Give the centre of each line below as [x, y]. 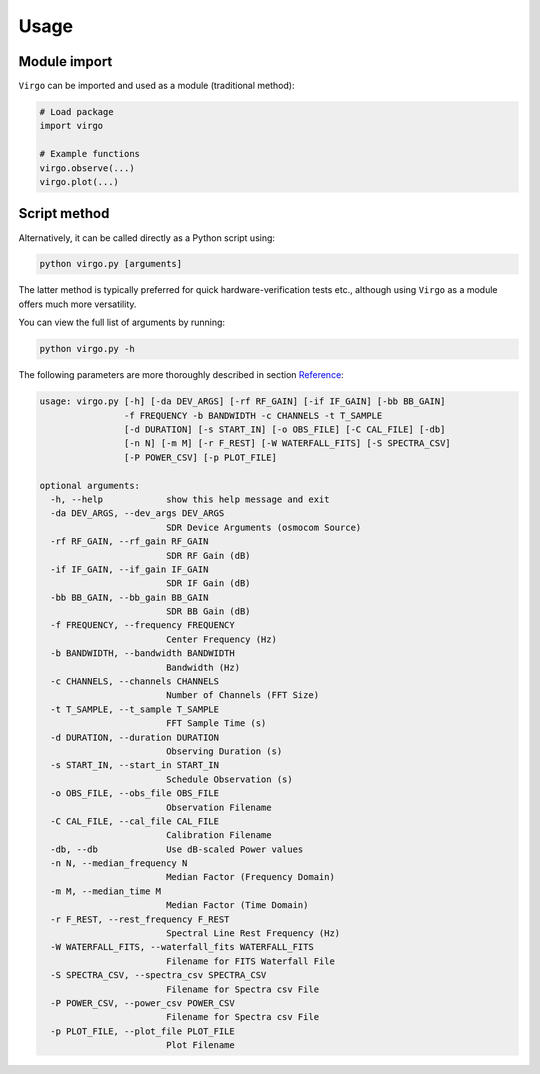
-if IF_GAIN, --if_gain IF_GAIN [129, 569]
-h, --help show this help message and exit [190, 499]
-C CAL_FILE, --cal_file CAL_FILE [135, 821]
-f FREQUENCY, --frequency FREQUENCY [142, 625]
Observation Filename [218, 807]
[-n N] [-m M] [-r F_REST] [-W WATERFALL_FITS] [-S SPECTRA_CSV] [287, 443]
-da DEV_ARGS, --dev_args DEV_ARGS [137, 513]
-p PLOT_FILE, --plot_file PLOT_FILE [142, 1031]
